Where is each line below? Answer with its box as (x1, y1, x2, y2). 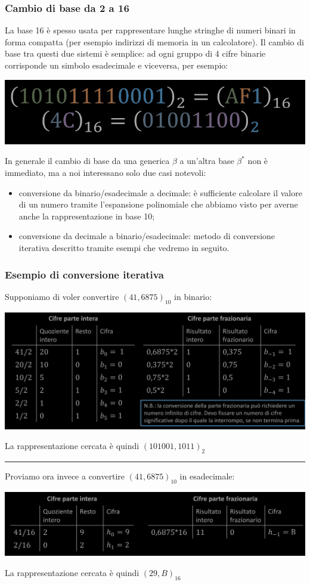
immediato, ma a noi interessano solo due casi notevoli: (5, 166, 206, 179)
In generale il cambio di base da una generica (5, 154, 170, 167)
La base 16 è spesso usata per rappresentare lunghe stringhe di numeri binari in (5, 24, 296, 36)
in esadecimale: (179, 469, 235, 482)
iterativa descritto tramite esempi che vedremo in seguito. (18, 242, 230, 254)
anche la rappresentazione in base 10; (18, 209, 155, 222)
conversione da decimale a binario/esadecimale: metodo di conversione (18, 230, 275, 242)
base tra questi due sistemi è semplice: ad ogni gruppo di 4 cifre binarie (5, 47, 266, 60)
